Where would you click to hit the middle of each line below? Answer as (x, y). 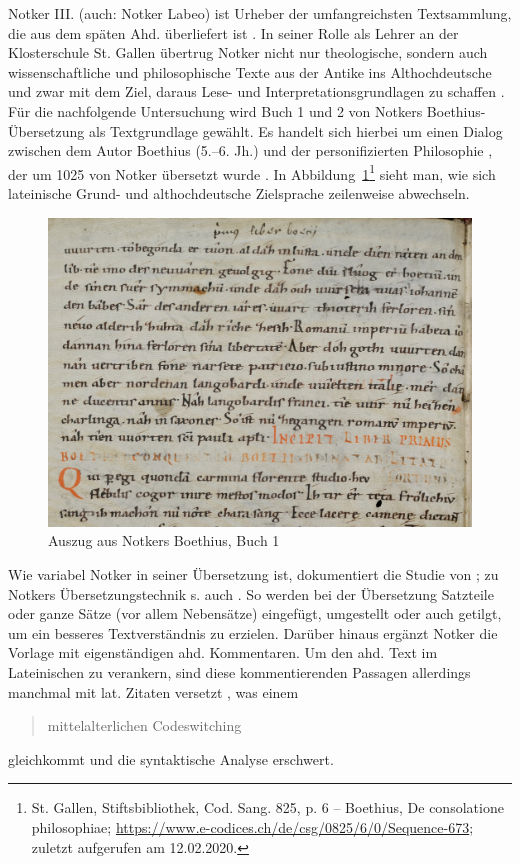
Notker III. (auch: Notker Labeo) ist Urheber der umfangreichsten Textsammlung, (260, 13)
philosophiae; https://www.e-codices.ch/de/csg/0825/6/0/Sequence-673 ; (252, 827)
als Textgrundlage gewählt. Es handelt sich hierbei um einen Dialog (296, 130)
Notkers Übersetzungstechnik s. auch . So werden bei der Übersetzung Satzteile (251, 593)
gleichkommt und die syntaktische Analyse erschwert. (171, 758)
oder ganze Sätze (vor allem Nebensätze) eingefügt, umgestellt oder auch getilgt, (255, 613)
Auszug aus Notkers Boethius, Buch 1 (164, 540)
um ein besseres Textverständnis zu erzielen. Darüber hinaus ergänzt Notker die (253, 632)
